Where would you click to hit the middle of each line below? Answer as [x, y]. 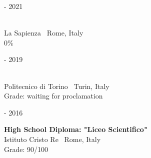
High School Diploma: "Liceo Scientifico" [76, 129]
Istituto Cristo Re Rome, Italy [52, 139]
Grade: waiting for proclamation [53, 96]
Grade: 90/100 [26, 149]
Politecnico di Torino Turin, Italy [57, 86]
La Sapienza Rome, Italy [44, 33]
